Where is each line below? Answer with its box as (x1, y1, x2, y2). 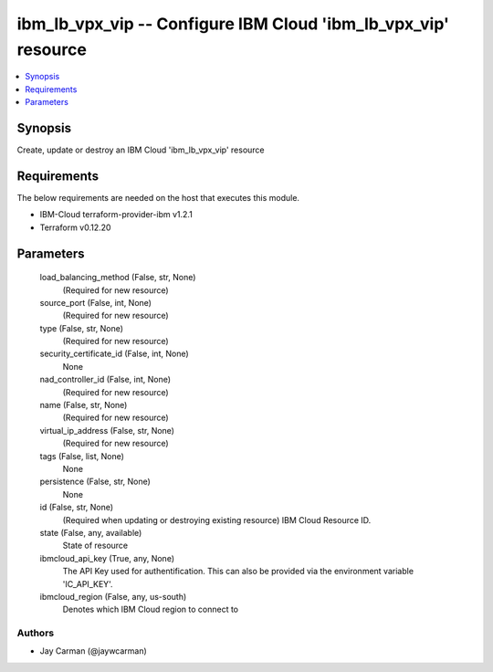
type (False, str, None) (39, 322, 123, 333)
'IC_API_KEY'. (62, 578, 113, 589)
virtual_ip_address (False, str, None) (39, 425, 175, 436)
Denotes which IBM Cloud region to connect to (62, 604, 239, 615)
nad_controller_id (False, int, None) (39, 374, 172, 385)
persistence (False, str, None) (39, 476, 151, 488)
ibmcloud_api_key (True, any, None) (39, 552, 175, 563)
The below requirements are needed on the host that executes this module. (16, 192, 300, 203)
